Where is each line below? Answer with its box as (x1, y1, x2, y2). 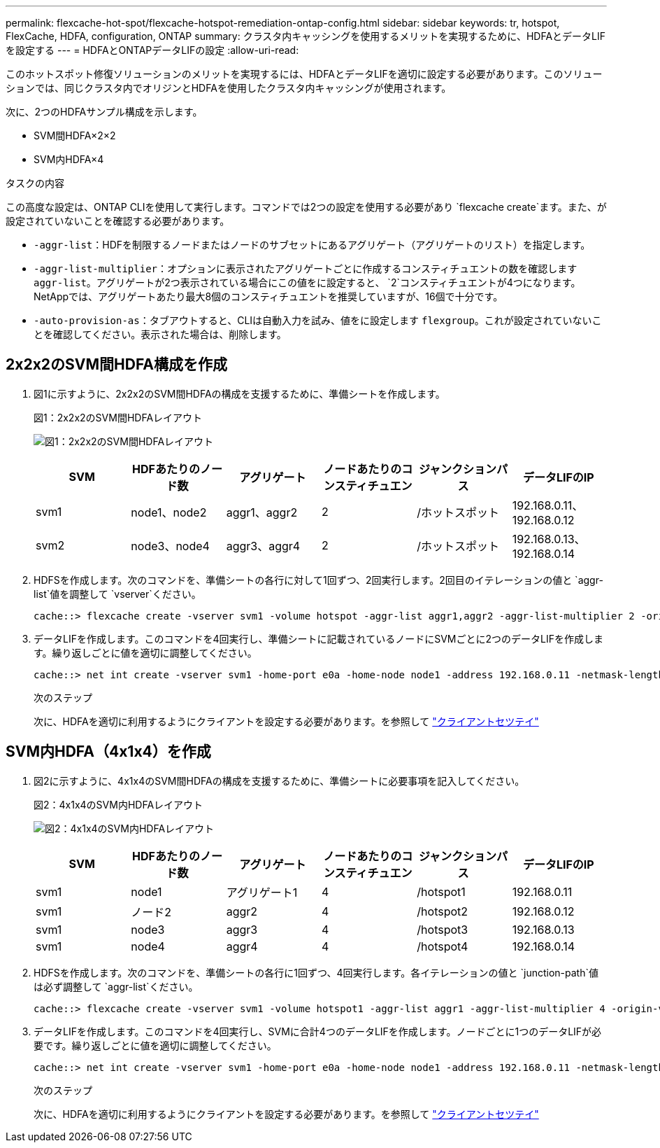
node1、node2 (131, 505, 207, 519)
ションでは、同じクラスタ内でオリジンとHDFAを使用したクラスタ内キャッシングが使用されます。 (6, 82, 452, 94)
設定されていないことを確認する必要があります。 (6, 215, 230, 227)
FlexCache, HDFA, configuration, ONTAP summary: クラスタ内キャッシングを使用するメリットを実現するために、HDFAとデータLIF (6, 30, 606, 42)
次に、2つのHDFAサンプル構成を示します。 (6, 106, 203, 118)
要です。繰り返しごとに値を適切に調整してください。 (34, 1039, 277, 1051)
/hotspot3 (417, 922, 468, 937)
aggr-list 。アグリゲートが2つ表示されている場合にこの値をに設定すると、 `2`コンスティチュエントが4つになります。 (34, 276, 581, 288)
